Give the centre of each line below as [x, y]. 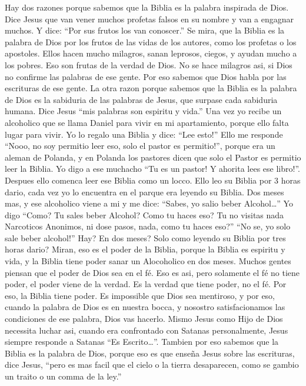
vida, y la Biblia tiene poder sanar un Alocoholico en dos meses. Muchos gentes [148, 261]
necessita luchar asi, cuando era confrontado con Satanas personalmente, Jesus [147, 330]
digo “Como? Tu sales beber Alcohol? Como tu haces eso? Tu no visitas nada [144, 214]
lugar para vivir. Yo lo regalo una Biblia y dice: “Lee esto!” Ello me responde [144, 134]
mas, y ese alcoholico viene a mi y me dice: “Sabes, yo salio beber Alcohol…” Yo [149, 203]
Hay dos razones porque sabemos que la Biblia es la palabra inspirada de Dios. [147, 7]
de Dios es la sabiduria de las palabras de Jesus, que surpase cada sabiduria [141, 99]
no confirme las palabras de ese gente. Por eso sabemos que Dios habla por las [146, 76]
